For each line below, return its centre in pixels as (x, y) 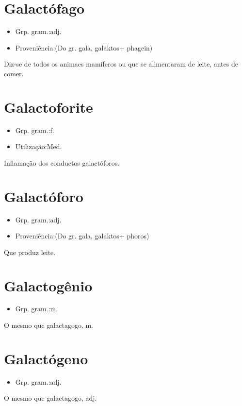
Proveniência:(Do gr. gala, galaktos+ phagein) (84, 47)
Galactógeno (46, 358)
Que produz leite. (30, 252)
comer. (14, 73)
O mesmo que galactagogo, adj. (50, 398)
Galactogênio (48, 285)
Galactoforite (48, 107)
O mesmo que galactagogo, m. (48, 325)
